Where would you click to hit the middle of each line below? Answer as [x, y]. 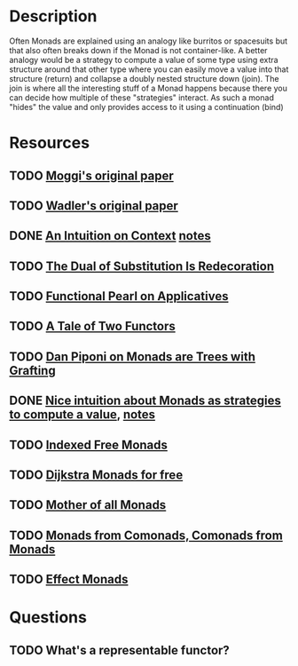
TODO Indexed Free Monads [89, 444]
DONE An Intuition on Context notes [110, 236]
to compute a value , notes [82, 415]
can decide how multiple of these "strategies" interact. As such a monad [142, 97]
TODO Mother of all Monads [88, 505]
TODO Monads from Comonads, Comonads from [146, 535]
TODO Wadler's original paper [94, 206]
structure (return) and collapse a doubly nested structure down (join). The [144, 78]
